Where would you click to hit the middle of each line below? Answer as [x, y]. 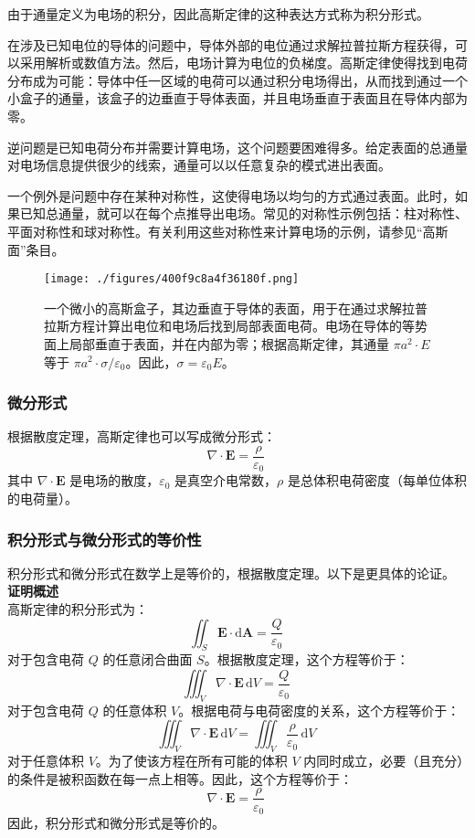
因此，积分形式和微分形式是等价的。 [116, 822]
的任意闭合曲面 [148, 659]
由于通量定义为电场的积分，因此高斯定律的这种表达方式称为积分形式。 [218, 14]
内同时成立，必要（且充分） [384, 761]
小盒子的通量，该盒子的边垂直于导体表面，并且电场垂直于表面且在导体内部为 [237, 98]
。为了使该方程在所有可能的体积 [191, 761]
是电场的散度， [115, 480]
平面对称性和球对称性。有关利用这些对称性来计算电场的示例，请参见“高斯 [228, 231]
